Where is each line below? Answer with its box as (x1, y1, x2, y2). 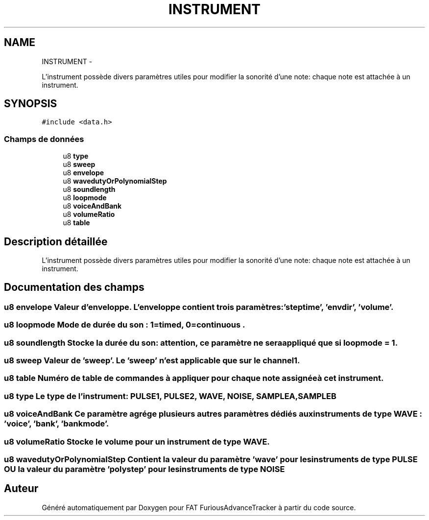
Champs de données (4, 134, 84, 144)
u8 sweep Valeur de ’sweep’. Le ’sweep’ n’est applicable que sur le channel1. (4, 355, 300, 365)
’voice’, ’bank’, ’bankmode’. (4, 419, 109, 429)
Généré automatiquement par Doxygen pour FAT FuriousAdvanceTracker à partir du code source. (42, 503, 356, 512)
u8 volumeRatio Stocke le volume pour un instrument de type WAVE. (4, 436, 270, 447)
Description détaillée (4, 235, 108, 248)
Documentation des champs (4, 281, 144, 294)
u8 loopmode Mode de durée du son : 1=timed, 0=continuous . (4, 320, 245, 330)
